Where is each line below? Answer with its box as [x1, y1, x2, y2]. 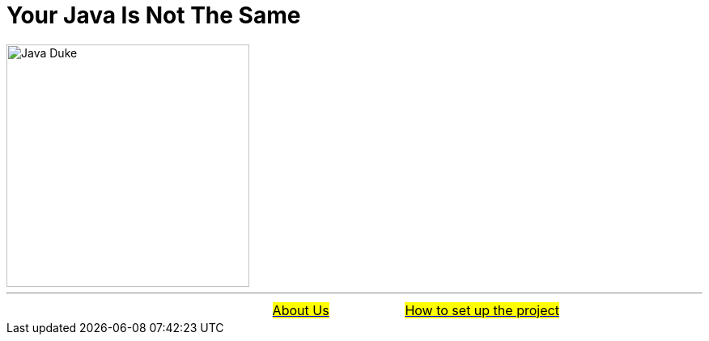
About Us [272, 301, 329, 318]
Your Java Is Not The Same [6, 2, 301, 29]
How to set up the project [405, 301, 559, 318]
